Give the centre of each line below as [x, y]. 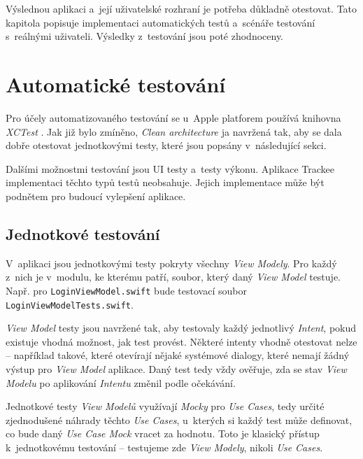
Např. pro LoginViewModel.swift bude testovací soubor [126, 290]
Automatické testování [116, 84]
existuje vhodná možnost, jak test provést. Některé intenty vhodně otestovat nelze [181, 341]
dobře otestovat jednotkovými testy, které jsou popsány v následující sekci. [166, 145]
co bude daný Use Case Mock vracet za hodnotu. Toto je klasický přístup [163, 433]
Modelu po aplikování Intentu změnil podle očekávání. [121, 382]
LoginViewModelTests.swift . [70, 304]
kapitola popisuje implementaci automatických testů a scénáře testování [161, 22]
